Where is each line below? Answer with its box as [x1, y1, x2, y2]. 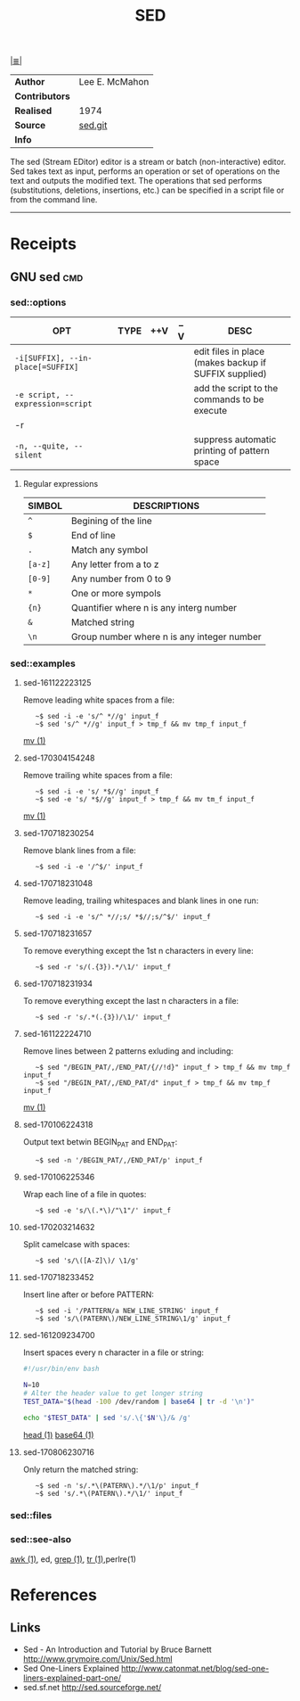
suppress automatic [193, 433, 277, 446]
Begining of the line [70, 514, 152, 527]
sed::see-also [10, 1533, 72, 1546]
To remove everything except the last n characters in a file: [22, 996, 239, 1007]
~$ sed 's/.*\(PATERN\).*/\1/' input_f [35, 1489, 183, 1498]
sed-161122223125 [22, 678, 92, 688]
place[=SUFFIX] [14, 362, 79, 373]
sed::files [10, 1509, 53, 1522]
